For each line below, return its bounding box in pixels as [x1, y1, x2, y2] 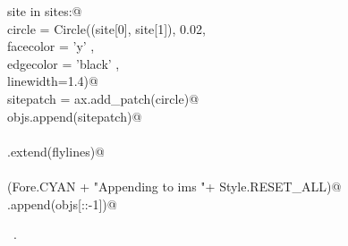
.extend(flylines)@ [7, 141, 105, 160]
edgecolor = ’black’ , [7, 54, 120, 72]
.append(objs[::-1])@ [7, 194, 117, 213]
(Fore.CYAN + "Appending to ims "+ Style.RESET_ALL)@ [7, 176, 342, 195]
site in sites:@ [7, 2, 82, 20]
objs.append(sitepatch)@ [7, 106, 142, 125]
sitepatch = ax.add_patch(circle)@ [7, 89, 199, 107]
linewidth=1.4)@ [7, 72, 98, 90]
